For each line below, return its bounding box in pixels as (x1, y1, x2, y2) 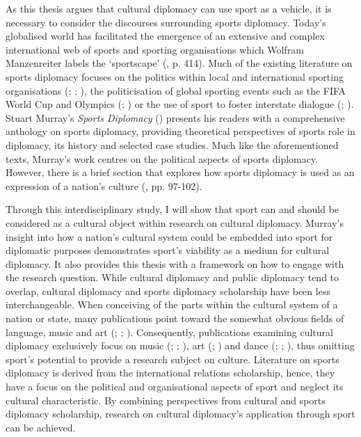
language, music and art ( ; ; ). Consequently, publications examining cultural (6, 324, 333, 339)
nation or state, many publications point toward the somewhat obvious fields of (6, 311, 344, 326)
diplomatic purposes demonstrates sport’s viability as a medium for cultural (6, 243, 330, 257)
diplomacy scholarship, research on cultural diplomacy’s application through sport (6, 406, 355, 421)
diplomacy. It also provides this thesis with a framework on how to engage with (6, 256, 344, 271)
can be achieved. (6, 420, 76, 434)
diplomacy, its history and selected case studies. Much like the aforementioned (6, 137, 339, 152)
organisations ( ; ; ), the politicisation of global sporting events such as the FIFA (6, 83, 346, 97)
